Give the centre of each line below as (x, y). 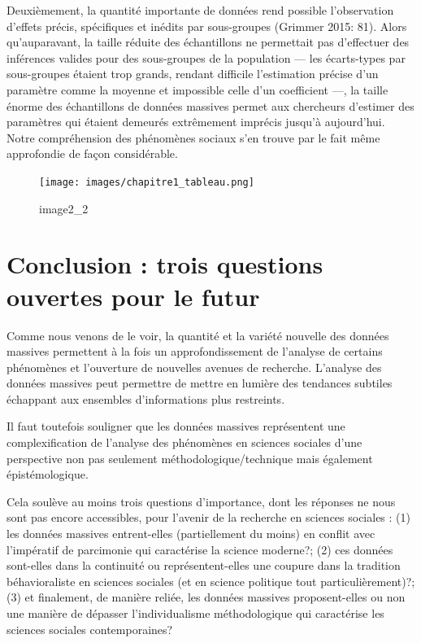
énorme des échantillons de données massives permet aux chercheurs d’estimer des (210, 105)
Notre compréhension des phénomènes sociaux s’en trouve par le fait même (193, 137)
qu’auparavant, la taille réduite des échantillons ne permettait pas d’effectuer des (208, 42)
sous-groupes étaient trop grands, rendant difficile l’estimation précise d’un (193, 74)
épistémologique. (48, 474)
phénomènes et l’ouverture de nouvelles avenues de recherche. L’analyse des (194, 367)
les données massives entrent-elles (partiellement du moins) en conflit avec (191, 534)
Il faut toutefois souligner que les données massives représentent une (176, 426)
